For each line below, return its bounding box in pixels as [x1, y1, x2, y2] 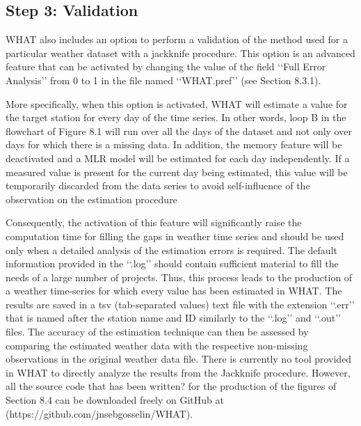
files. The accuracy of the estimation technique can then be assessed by [6, 324, 309, 339]
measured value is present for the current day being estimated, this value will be [6, 164, 348, 179]
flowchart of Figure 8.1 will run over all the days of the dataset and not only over [6, 123, 352, 138]
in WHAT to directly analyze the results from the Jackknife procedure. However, [6, 365, 351, 379]
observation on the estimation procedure [6, 191, 177, 206]
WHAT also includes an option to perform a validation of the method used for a [6, 32, 348, 47]
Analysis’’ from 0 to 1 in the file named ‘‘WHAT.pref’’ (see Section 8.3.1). [6, 72, 321, 87]
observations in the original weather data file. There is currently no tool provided [6, 352, 352, 366]
